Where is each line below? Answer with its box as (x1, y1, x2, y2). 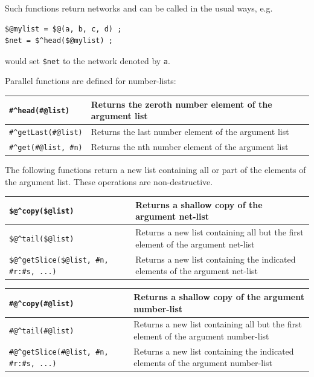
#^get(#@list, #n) (9, 143, 83, 152)
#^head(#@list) (9, 107, 70, 116)
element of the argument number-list (133, 329, 269, 342)
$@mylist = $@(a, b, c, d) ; (5, 24, 122, 33)
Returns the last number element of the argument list (91, 125, 289, 137)
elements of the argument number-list (133, 356, 273, 369)
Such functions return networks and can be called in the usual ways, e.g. (5, 2, 273, 14)
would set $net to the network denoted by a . (5, 54, 170, 67)
